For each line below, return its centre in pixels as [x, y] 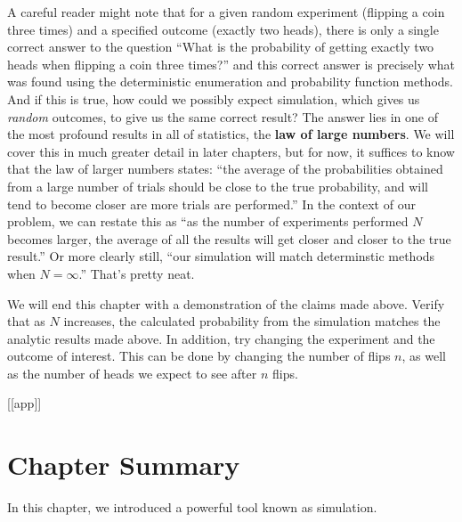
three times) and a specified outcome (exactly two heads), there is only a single [223, 29]
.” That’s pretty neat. [137, 273]
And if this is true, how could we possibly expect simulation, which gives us [214, 98]
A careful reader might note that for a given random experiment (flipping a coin [226, 12]
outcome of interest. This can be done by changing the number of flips [199, 356]
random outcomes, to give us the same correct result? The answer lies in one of [223, 116]
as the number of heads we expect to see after [132, 373]
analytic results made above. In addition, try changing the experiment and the [221, 338]
